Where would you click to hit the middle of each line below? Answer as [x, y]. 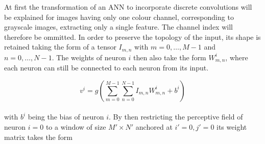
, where [237, 57]
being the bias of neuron [66, 117]
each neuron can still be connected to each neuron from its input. [106, 68]
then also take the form [170, 57]
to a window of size [76, 127]
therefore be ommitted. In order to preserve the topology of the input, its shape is [132, 37]
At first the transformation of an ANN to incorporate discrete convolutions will [128, 7]
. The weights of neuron [89, 57]
